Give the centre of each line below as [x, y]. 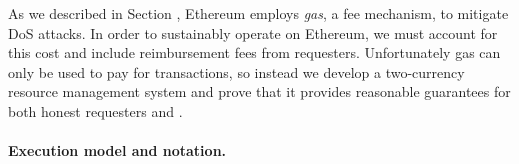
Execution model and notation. [117, 150]
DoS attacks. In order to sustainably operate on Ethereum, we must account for [253, 32]
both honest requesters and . [95, 110]
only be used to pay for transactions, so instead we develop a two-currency [236, 71]
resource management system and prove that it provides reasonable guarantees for [259, 91]
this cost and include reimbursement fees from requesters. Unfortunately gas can [254, 52]
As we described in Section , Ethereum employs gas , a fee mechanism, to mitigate [258, 13]
